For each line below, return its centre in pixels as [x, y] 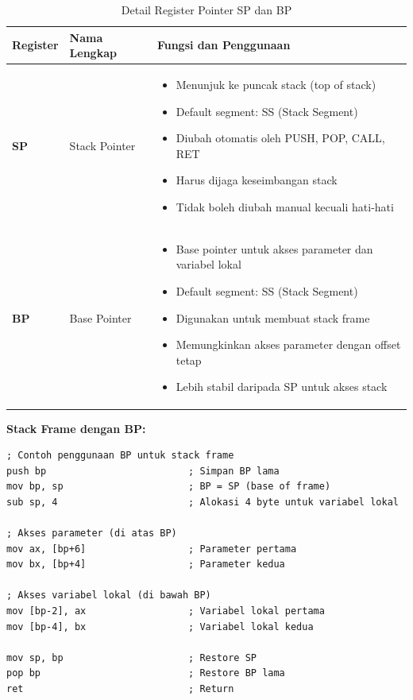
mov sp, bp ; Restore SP [131, 657]
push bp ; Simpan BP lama [143, 471]
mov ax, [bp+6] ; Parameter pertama [152, 549]
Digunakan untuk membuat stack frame [273, 317]
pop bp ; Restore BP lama [146, 673]
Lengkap [93, 53]
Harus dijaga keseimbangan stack [257, 180]
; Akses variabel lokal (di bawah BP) [109, 596]
